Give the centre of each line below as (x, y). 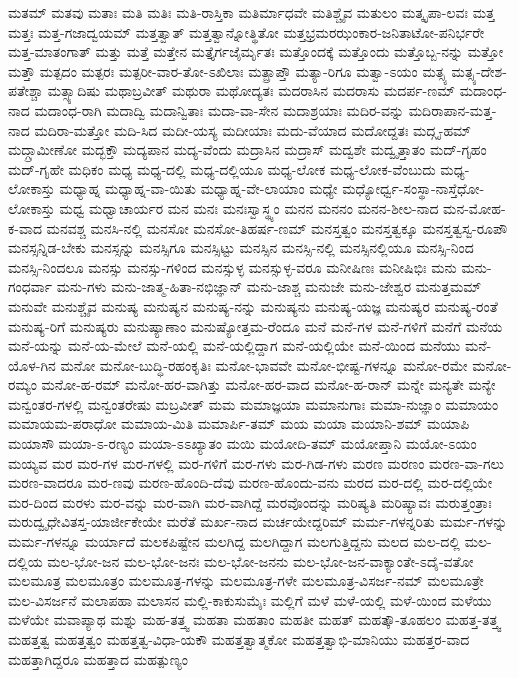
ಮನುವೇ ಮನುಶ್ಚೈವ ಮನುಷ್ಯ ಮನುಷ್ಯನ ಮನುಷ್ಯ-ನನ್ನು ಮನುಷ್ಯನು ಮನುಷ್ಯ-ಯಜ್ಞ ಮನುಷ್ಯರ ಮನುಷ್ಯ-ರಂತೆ (253, 305)
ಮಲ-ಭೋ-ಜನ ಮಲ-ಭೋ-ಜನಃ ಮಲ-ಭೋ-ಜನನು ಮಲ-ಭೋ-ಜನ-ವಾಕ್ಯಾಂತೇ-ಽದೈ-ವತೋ (260, 560)
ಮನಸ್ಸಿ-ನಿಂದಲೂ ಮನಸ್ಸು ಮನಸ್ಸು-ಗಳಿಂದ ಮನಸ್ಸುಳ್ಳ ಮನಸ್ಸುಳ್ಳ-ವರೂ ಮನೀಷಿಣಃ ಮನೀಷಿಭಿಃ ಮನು (232, 266)
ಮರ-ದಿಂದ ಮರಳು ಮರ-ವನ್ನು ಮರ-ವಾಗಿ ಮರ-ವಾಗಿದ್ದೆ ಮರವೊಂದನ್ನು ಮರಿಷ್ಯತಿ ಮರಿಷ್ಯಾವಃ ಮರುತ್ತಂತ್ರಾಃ (250, 501)
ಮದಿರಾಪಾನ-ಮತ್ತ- (452, 109)
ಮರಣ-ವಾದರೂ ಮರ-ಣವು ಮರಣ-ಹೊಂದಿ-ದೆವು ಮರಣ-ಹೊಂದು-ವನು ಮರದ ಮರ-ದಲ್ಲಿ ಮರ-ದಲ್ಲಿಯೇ (250, 482)
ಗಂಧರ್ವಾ (30, 286)
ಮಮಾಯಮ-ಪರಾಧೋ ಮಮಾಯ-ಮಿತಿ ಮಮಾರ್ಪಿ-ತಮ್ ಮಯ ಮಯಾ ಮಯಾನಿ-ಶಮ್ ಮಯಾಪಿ (239, 423)
